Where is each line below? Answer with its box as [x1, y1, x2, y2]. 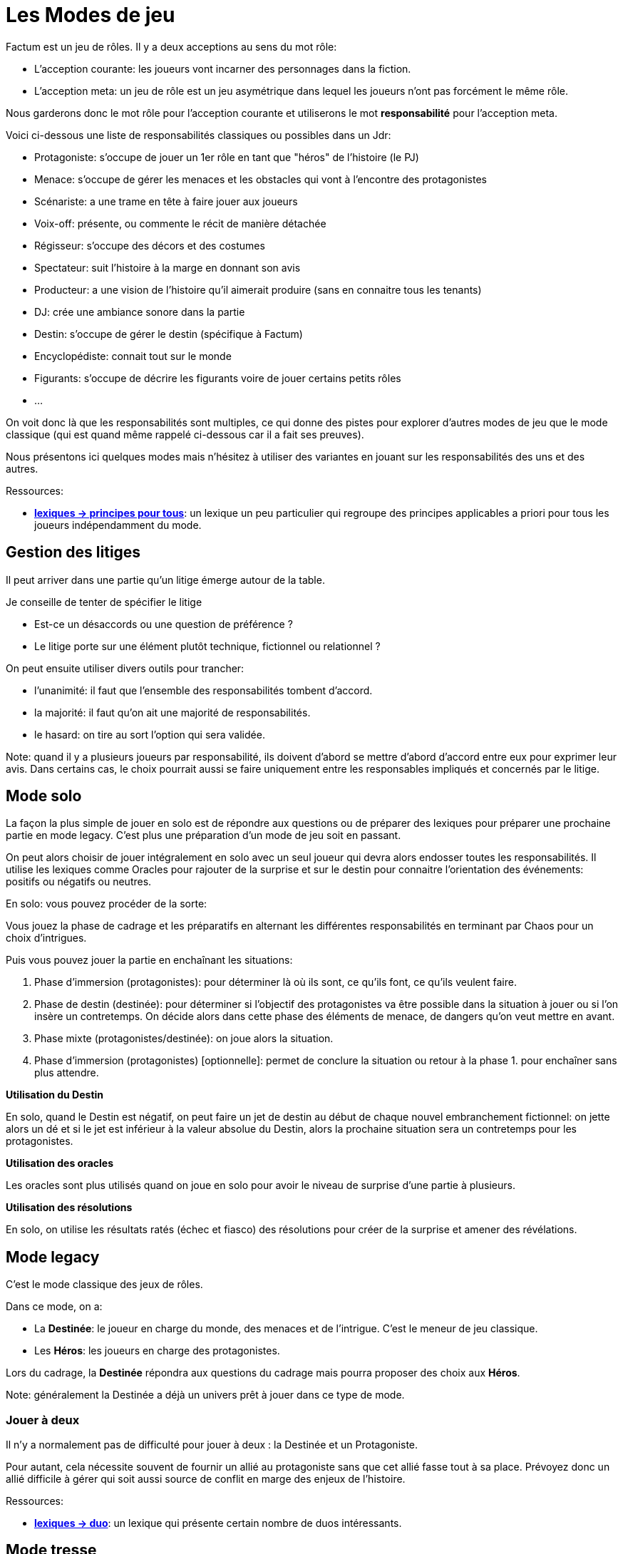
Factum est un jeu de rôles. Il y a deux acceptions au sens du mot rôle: [6, 40, 337, 53]
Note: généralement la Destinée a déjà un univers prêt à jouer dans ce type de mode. [6, 1389, 405, 1401]
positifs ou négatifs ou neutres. [6, 875, 152, 888]
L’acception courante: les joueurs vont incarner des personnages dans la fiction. [34, 62, 411, 75]
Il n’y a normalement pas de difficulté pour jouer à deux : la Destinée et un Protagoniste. [6, 1439, 418, 1451]
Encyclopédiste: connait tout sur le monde [34, 349, 232, 362]
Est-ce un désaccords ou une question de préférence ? [34, 617, 293, 630]
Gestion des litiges [6, 543, 141, 562]
